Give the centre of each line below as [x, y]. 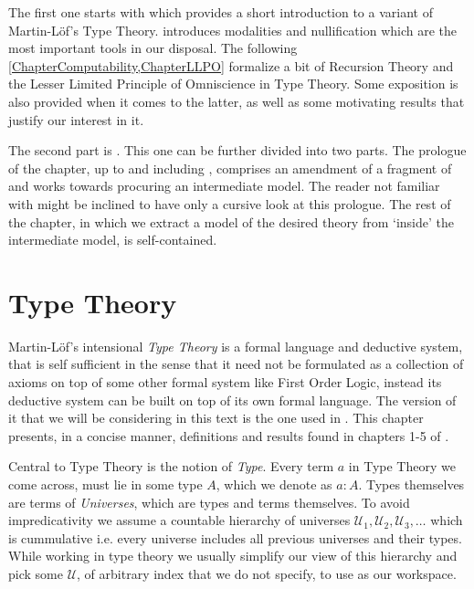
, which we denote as [274, 484]
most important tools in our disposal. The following [153, 48]
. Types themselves [411, 484]
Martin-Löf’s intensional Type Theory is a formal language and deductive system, [236, 346]
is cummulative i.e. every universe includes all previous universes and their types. [235, 537]
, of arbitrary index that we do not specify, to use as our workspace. [267, 573]
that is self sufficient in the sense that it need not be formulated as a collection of [236, 364]
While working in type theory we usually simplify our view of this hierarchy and [233, 556]
